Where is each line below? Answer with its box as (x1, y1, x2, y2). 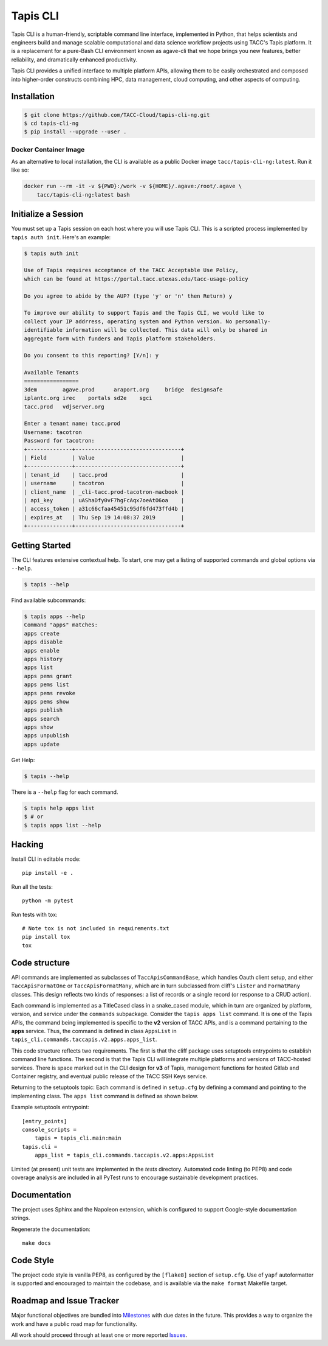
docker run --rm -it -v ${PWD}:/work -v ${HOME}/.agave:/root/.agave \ (24, 183, 242, 190)
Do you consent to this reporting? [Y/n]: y (24, 352, 159, 359)
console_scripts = (22, 1126, 77, 1133)
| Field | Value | (24, 454, 185, 461)
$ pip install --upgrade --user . (24, 128, 127, 135)
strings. (11, 1215, 30, 1222)
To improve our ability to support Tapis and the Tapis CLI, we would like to (24, 309, 264, 317)
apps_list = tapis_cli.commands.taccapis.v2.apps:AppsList (34, 1152, 214, 1159)
